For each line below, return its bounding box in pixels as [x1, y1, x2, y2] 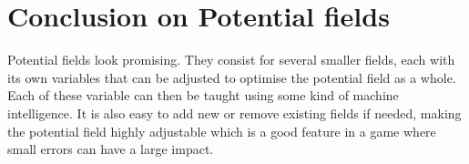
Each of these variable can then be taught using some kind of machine [7, 86, 399, 105]
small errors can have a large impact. [7, 139, 214, 159]
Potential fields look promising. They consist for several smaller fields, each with [7, 50, 455, 69]
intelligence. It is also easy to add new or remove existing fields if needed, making [7, 103, 462, 122]
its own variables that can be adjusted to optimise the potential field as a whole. [7, 67, 456, 87]
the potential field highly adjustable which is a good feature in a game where [7, 121, 436, 140]
